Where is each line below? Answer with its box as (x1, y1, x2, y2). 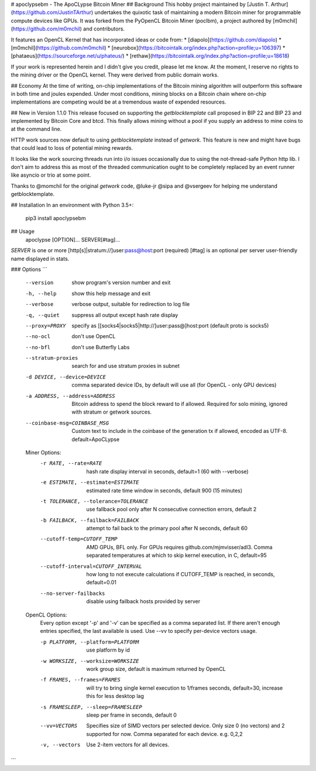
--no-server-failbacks (40, 590, 105, 597)
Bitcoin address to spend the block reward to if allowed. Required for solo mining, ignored (71, 401, 288, 408)
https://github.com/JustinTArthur (12, 9, 92, 16)
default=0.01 (86, 579, 116, 586)
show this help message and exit (71, 290, 150, 297)
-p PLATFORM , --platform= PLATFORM (40, 638, 139, 645)
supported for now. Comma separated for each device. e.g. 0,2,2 (86, 730, 243, 737)
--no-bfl (25, 344, 51, 350)
